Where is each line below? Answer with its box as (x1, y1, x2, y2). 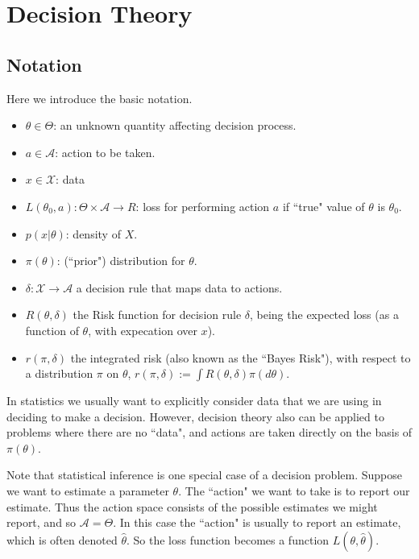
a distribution (25, 365, 93, 382)
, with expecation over (88, 321, 197, 338)
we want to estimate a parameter (6, 482, 169, 499)
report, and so (6, 514, 77, 531)
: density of (65, 225, 121, 242)
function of (25, 321, 79, 338)
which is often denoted (6, 531, 118, 548)
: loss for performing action (135, 197, 270, 214)
